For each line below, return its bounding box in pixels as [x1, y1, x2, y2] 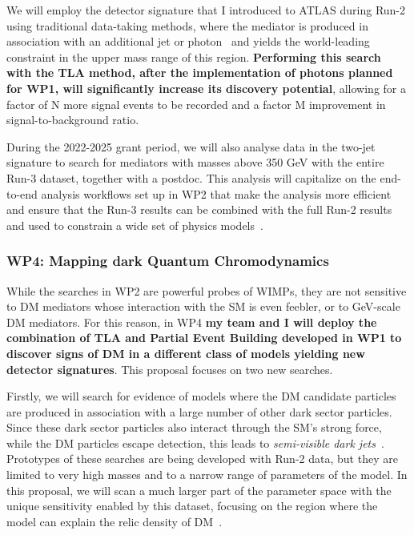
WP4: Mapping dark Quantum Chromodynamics [6, 251, 329, 271]
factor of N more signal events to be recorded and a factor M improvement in [6, 95, 386, 112]
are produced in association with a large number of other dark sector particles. [6, 403, 392, 420]
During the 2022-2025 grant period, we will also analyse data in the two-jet [6, 138, 376, 155]
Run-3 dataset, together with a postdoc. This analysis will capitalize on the [6, 169, 376, 186]
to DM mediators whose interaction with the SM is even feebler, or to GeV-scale [6, 298, 400, 315]
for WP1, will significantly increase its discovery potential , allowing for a [6, 79, 406, 96]
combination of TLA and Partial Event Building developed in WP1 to [6, 329, 402, 346]
